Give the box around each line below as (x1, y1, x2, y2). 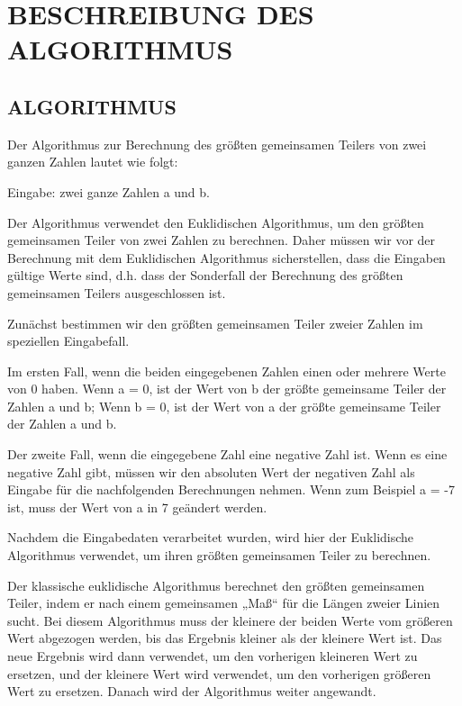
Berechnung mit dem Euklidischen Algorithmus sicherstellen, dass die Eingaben (7, 248, 446, 267)
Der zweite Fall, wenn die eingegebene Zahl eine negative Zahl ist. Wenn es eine (7, 445, 448, 464)
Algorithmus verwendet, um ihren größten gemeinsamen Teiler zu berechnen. (7, 546, 431, 565)
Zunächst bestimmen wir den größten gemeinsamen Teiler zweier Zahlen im (7, 313, 423, 332)
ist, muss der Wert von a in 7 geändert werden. (7, 497, 267, 516)
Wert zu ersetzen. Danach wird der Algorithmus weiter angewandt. (7, 682, 376, 701)
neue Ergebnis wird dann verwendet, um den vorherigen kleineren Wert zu (7, 647, 418, 665)
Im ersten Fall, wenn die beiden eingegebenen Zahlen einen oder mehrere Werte (7, 361, 446, 380)
